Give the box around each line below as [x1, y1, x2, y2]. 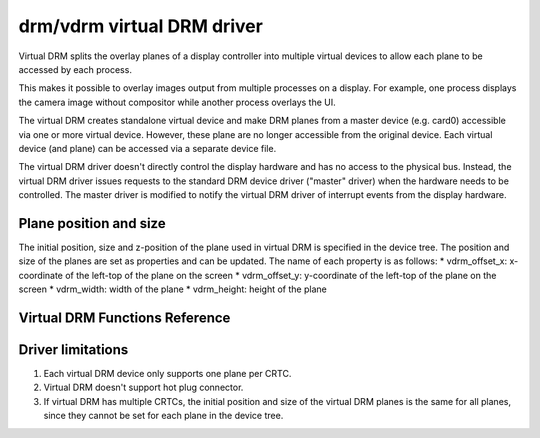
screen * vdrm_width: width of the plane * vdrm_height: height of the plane [18, 283, 327, 295]
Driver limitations [18, 341, 129, 358]
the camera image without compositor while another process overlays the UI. [18, 96, 337, 108]
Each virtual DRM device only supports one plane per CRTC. [43, 368, 292, 380]
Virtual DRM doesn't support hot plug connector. [43, 381, 244, 394]
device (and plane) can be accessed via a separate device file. [18, 142, 277, 154]
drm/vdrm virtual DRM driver [18, 15, 264, 37]
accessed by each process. [18, 63, 132, 75]
